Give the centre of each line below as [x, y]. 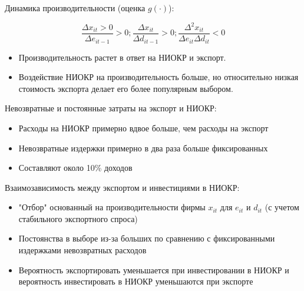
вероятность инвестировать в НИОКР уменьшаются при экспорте [136, 281]
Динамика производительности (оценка [75, 7]
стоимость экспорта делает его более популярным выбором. [126, 88]
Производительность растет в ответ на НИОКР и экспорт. [122, 57]
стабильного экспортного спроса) [78, 218]
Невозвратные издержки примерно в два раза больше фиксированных [143, 148]
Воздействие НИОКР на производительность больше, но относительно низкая [158, 77]
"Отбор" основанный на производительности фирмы [112, 207]
